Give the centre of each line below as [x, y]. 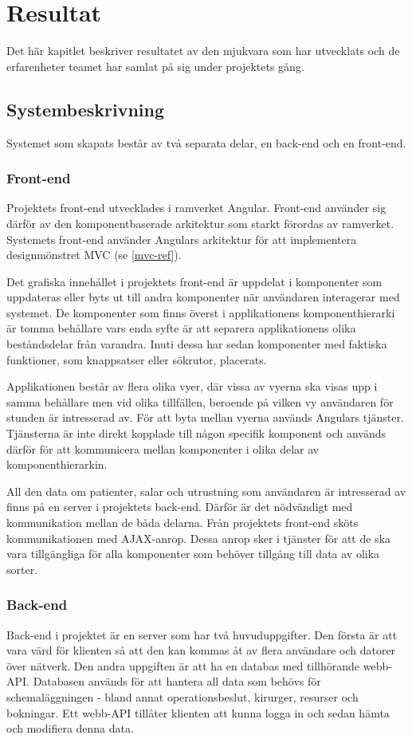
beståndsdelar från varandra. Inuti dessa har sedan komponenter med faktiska [197, 344]
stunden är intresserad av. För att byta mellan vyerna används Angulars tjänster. [205, 417]
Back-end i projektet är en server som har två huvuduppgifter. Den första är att [202, 634]
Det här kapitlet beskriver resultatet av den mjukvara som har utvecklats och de [203, 51]
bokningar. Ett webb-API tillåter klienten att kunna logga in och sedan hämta [198, 712]
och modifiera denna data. [70, 728]
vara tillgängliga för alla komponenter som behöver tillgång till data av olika [193, 554]
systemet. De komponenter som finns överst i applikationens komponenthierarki [201, 312]
